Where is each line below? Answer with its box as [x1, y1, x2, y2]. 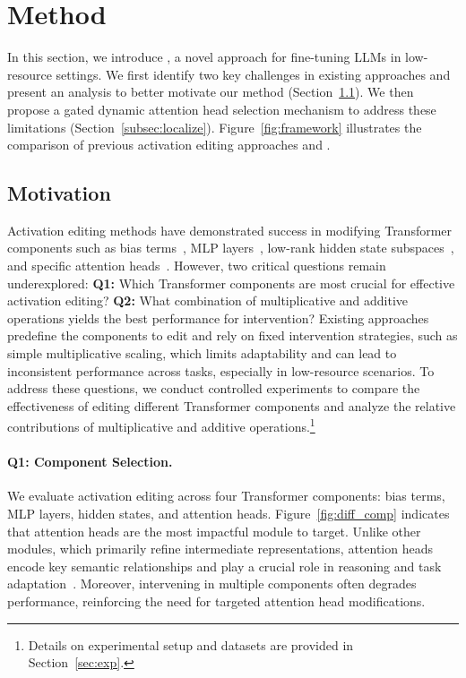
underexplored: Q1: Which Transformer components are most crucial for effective [7, 273, 455, 292]
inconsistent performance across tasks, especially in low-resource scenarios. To [7, 361, 435, 380]
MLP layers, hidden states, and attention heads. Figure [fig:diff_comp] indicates [7, 504, 450, 523]
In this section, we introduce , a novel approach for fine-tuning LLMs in [7, 47, 401, 66]
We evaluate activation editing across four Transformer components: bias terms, [7, 486, 445, 505]
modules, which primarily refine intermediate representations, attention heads [7, 539, 434, 558]
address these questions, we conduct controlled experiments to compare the [7, 379, 420, 398]
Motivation [7, 179, 111, 207]
